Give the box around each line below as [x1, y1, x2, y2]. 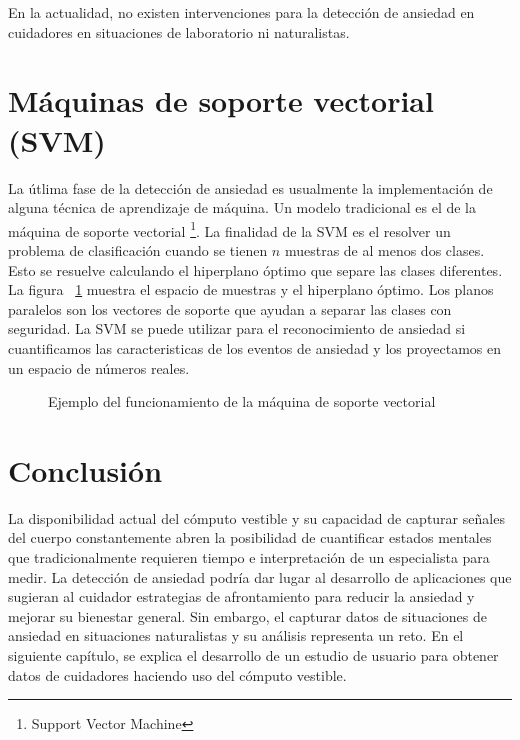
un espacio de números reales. [8, 357, 190, 378]
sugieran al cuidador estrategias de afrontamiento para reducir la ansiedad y [8, 586, 475, 607]
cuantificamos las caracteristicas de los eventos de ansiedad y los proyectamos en [8, 337, 502, 358]
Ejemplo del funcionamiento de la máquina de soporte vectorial [48, 391, 436, 412]
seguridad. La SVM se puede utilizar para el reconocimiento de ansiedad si [8, 318, 466, 339]
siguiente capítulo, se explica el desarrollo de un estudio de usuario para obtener [8, 644, 499, 665]
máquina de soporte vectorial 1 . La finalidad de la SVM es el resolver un [8, 217, 451, 241]
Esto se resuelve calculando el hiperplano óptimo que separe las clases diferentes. [8, 259, 503, 280]
